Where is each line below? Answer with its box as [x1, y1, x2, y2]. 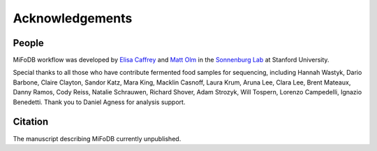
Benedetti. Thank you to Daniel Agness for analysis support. [13, 98, 186, 106]
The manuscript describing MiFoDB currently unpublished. [13, 134, 182, 143]
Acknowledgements [13, 10, 133, 26]
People [13, 37, 45, 49]
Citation [13, 116, 49, 128]
